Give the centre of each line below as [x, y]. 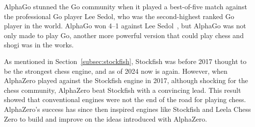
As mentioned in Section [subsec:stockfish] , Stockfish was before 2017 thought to [125, 61]
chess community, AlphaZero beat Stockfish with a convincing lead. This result [123, 90]
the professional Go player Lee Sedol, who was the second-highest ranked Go [119, 16]
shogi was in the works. [39, 45]
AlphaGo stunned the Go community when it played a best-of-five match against [126, 6]
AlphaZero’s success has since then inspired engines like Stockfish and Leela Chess [127, 109]
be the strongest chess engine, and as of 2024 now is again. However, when [116, 71]
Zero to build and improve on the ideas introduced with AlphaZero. [106, 118]
